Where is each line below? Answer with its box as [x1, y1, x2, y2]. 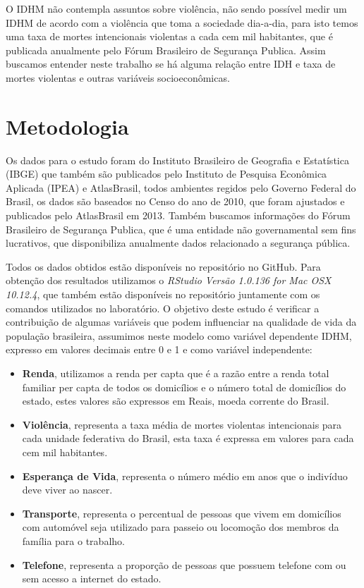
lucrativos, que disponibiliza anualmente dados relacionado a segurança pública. [6, 235, 351, 250]
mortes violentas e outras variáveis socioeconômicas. [6, 70, 230, 85]
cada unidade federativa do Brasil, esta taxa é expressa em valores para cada [22, 431, 354, 446]
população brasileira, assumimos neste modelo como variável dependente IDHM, [6, 328, 352, 343]
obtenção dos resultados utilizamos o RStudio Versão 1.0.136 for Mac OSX [6, 273, 332, 288]
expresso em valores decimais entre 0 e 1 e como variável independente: [6, 342, 313, 357]
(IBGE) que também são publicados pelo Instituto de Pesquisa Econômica [6, 166, 327, 181]
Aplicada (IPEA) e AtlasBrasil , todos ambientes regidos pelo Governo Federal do [6, 180, 356, 195]
